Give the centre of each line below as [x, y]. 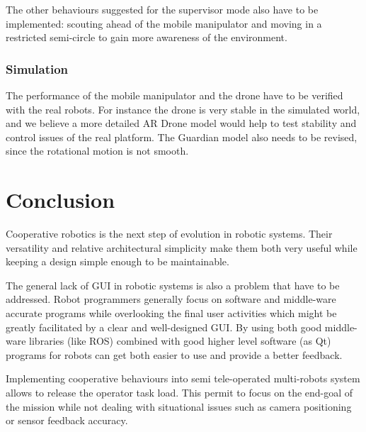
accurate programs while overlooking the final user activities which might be [171, 313]
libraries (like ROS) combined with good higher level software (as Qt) [180, 341]
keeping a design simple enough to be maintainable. [118, 261]
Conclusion [61, 200]
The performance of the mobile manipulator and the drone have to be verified [175, 95]
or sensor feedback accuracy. [67, 420]
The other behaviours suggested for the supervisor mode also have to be [162, 9]
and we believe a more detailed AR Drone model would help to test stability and [181, 123]
